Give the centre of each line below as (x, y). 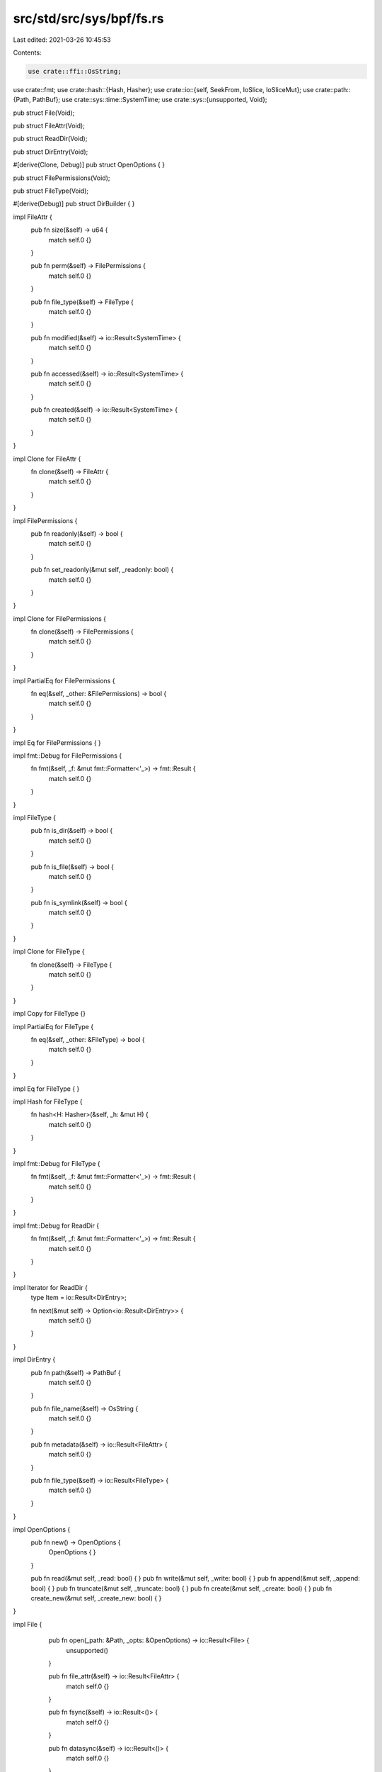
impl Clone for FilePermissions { (59, 618)
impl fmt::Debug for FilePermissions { (68, 756)
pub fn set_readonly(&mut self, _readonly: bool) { (102, 570)
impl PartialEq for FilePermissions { (64, 680)
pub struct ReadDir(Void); (50, 139)
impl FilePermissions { (45, 520)
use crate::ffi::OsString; (75, 71)
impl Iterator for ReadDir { (50, 1287)
